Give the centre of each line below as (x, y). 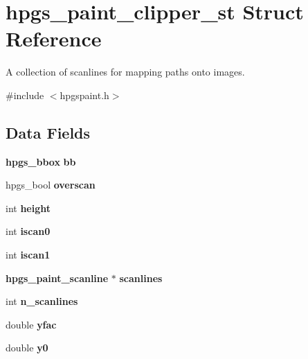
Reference (54, 38)
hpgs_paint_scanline (57, 278)
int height (28, 208)
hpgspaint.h (84, 95)
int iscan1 (28, 255)
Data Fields (48, 132)
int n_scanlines (42, 301)
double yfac (31, 324)
